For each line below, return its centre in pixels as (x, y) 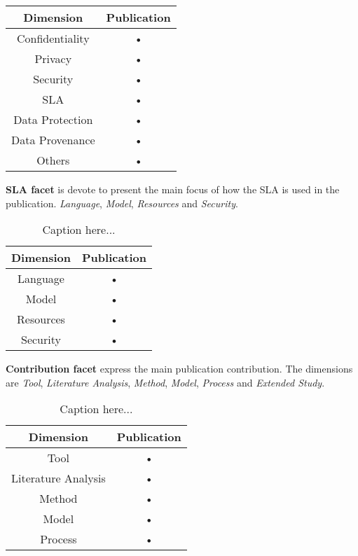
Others (53, 160)
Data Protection (53, 119)
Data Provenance (53, 140)
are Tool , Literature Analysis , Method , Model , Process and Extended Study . (165, 382)
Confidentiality (53, 38)
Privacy (53, 58)
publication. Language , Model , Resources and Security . (122, 203)
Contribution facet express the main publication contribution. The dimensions (179, 369)
